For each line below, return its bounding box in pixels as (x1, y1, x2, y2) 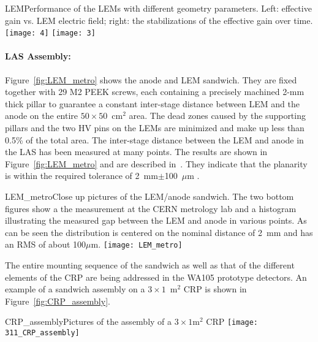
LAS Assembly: (5, 50, 71, 63)
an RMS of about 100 (5, 238, 86, 251)
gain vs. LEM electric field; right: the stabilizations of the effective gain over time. (5, 13, 313, 26)
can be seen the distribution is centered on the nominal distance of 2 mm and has (5, 226, 313, 238)
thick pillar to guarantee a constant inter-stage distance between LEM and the (5, 97, 300, 110)
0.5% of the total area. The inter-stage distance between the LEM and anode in (5, 133, 304, 146)
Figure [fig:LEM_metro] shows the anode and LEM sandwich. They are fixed (5, 73, 297, 86)
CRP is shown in (183, 283, 247, 295)
